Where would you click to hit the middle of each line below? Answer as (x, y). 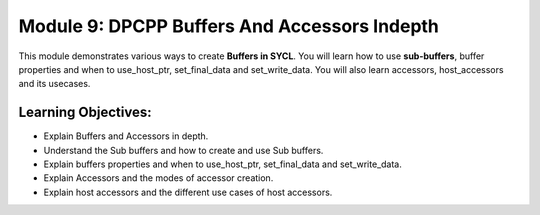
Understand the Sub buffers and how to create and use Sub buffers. (183, 150)
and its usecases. (54, 84)
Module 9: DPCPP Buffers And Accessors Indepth (229, 26)
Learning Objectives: (85, 112)
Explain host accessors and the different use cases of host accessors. (188, 192)
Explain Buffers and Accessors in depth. (126, 136)
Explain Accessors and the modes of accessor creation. (158, 178)
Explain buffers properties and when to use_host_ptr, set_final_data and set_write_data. (222, 164)
